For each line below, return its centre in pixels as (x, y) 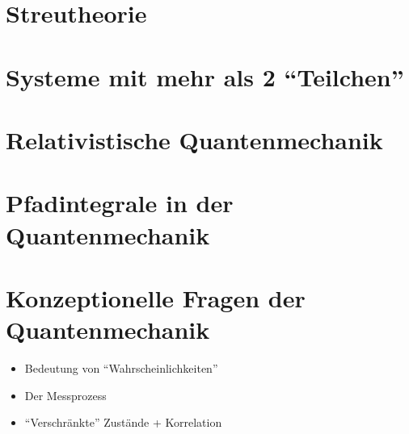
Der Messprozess (65, 395)
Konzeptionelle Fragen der (156, 297)
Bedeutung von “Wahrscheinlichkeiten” (121, 368)
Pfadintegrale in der (120, 203)
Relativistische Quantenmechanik (194, 139)
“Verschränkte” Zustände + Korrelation (123, 422)
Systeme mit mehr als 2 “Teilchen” (205, 76)
